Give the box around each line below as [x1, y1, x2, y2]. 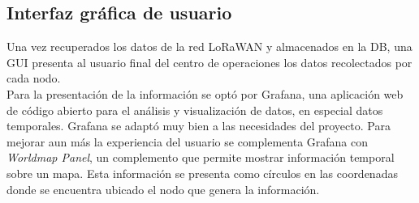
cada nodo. [6, 70, 61, 87]
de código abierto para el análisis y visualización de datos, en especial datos [6, 101, 383, 118]
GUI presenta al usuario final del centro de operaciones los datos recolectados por [6, 53, 413, 70]
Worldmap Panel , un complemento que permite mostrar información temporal [6, 149, 395, 166]
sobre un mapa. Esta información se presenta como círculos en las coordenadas [6, 164, 398, 181]
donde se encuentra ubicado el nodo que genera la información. [6, 180, 320, 197]
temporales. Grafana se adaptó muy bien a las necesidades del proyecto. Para [6, 117, 391, 134]
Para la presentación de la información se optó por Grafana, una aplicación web [6, 85, 404, 102]
